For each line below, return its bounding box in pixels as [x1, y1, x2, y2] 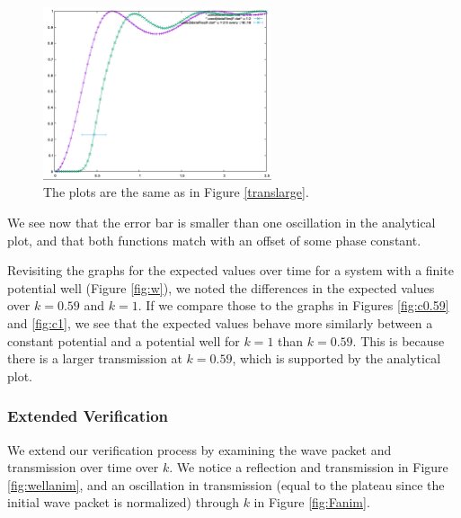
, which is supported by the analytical [232, 349, 441, 368]
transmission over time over [7, 458, 159, 477]
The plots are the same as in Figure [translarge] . [43, 183, 309, 201]
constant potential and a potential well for [7, 331, 240, 350]
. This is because [352, 331, 445, 350]
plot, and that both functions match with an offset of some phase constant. [7, 230, 421, 249]
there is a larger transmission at [7, 349, 182, 368]
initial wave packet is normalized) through [7, 493, 239, 512]
